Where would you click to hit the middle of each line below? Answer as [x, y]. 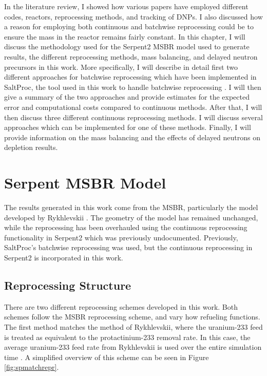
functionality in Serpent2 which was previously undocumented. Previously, [121, 237]
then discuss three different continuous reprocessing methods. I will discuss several [133, 117]
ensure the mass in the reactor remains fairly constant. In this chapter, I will [125, 36]
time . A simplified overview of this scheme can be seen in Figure [107, 357]
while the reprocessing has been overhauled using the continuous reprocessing [126, 227]
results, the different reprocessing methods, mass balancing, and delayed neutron [131, 56]
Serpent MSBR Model [85, 183]
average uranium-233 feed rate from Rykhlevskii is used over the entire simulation [133, 347]
